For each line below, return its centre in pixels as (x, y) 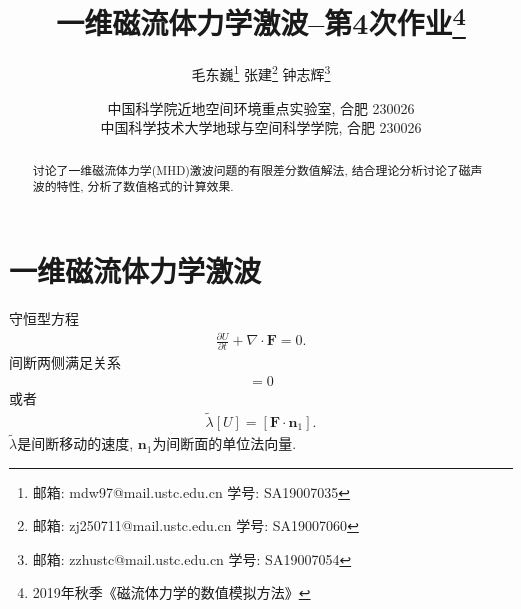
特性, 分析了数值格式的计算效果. (145, 186)
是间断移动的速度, (75, 443)
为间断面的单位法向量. (224, 443)
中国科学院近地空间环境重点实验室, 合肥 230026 (261, 107)
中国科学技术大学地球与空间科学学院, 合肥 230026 (261, 127)
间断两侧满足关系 (65, 362)
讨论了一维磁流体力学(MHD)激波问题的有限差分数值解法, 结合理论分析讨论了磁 (251, 169)
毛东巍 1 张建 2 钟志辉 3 (261, 73)
